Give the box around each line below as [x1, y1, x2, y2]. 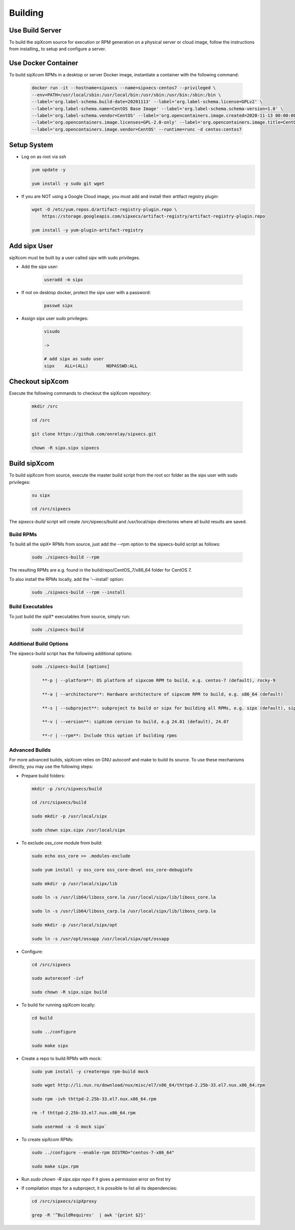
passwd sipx [44, 303, 73, 308]
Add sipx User [9, 241, 54, 250]
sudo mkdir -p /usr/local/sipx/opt [31, 922, 118, 927]
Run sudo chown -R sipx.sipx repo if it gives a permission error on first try [21, 1176, 171, 1182]
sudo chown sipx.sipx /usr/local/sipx [31, 827, 125, 833]
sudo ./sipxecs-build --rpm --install [31, 589, 125, 595]
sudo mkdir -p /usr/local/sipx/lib [31, 881, 118, 887]
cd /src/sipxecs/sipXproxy [31, 1198, 97, 1204]
